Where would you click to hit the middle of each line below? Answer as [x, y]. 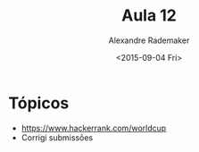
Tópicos [39, 103]
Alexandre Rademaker [149, 40]
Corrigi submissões [57, 137]
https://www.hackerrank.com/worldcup [94, 128]
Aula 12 [149, 16]
